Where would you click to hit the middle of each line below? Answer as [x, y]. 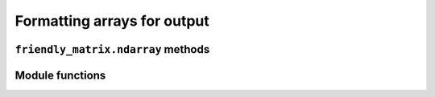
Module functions [60, 75]
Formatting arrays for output [112, 21]
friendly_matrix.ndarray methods [112, 49]
